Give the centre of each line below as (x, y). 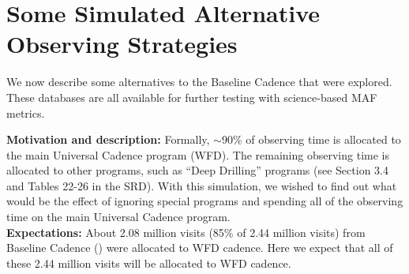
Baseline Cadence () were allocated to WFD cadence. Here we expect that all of (200, 248)
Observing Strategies (122, 44)
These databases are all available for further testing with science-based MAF (192, 97)
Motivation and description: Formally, (108, 139)
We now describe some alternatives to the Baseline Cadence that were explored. (199, 82)
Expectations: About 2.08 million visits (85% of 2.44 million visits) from (186, 232)
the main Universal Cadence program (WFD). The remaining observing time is (198, 154)
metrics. (26, 113)
